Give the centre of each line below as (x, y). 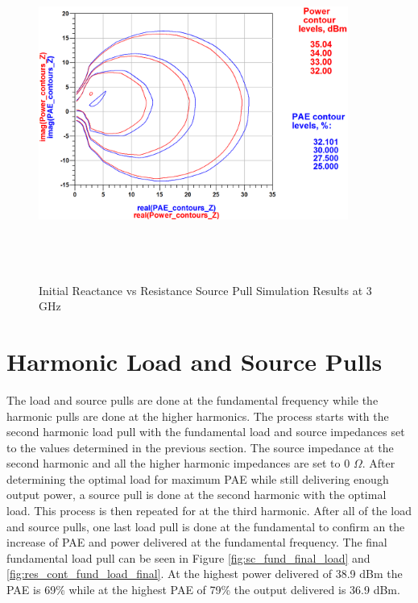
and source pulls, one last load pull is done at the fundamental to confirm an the (206, 526)
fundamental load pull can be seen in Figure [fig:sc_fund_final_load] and (188, 557)
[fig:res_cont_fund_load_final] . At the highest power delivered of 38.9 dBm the (205, 574)
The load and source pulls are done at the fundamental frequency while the (192, 399)
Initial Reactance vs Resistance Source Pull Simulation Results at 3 (205, 290)
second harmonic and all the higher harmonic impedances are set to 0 (178, 463)
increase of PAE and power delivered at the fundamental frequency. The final (197, 542)
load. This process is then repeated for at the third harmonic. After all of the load (209, 511)
